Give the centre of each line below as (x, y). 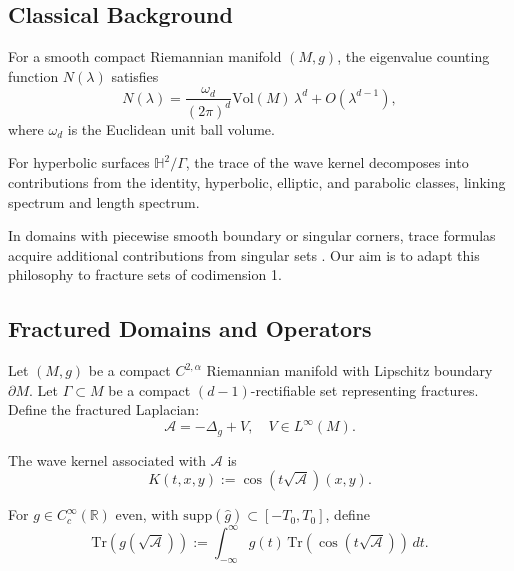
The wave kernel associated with (107, 459)
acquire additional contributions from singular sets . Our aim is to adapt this (244, 254)
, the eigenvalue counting (413, 56)
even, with (147, 514)
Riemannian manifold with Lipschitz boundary (349, 370)
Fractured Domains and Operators (190, 328)
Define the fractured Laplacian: (104, 409)
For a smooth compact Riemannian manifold (145, 56)
